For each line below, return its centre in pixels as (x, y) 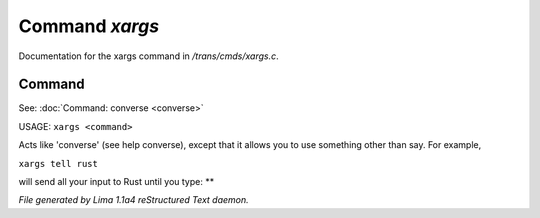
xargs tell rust (58, 163)
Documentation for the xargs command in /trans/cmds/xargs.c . (148, 56)
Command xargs (89, 26)
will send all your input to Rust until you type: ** (116, 182)
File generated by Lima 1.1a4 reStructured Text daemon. (133, 200)
